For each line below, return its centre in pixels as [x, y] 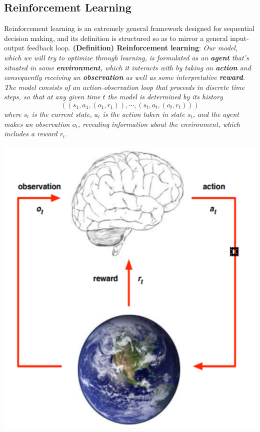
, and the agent [216, 114]
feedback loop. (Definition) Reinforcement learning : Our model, [132, 48]
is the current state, [62, 114]
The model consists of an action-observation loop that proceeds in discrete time [124, 87]
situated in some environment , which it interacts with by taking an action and [127, 67]
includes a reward [31, 134]
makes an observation [37, 124]
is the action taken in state [144, 114]
